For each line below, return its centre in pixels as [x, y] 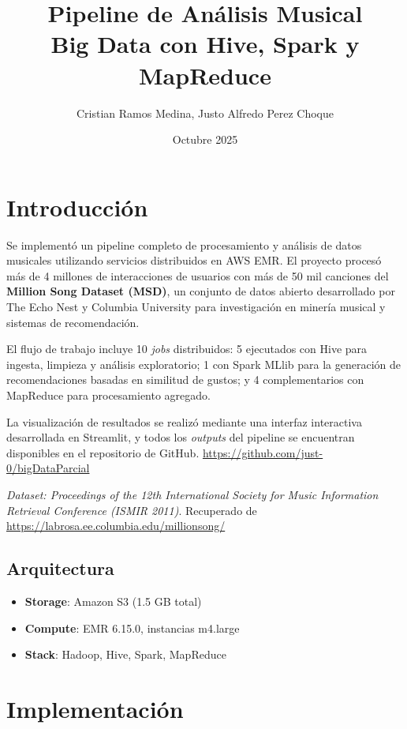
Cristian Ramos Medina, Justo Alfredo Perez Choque [205, 113]
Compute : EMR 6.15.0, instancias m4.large [132, 628]
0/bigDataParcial [48, 468]
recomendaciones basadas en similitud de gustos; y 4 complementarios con [185, 380]
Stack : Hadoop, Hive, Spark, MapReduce [125, 654]
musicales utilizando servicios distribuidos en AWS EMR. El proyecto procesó [194, 260]
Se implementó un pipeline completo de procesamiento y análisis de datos [184, 244]
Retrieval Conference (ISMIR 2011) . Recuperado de [132, 510]
